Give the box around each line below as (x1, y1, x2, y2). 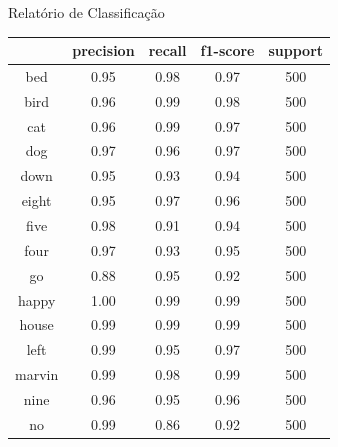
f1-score (200, 40, 255, 61)
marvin (15, 364, 59, 385)
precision (72, 40, 135, 61)
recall (148, 40, 187, 61)
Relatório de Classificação (8, 2, 165, 22)
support (268, 40, 324, 61)
